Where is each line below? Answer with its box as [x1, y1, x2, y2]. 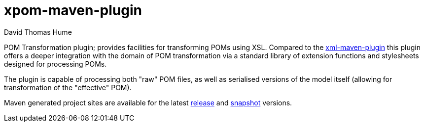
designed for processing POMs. [4, 59, 107, 68]
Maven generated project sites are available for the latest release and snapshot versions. [4, 98, 292, 107]
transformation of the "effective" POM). [4, 83, 132, 92]
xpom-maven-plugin [4, 2, 142, 19]
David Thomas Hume [4, 27, 72, 36]
